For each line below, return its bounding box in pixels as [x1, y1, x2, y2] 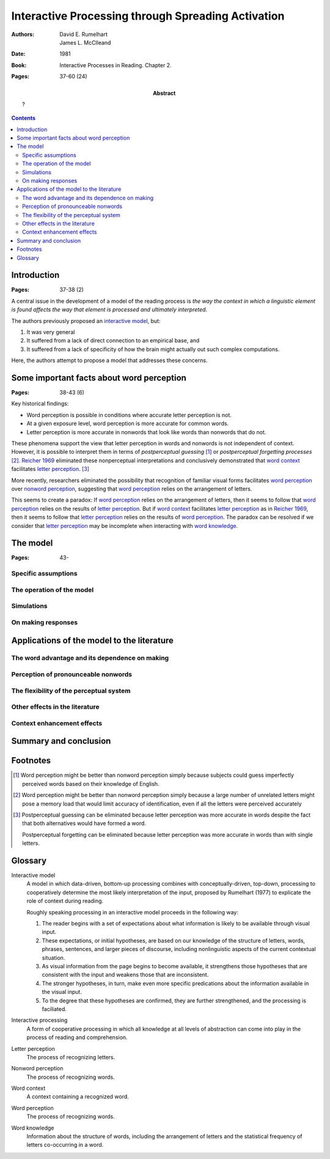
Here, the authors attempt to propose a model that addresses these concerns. [11, 357, 208, 364]
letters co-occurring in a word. [26, 1141, 104, 1149]
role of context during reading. [26, 897, 104, 905]
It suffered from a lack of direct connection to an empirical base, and [26, 337, 200, 344]
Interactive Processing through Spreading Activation [11, 9, 285, 23]
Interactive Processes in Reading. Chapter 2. [59, 61, 172, 69]
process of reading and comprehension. [26, 1034, 128, 1041]
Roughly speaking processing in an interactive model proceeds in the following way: [26, 908, 238, 916]
